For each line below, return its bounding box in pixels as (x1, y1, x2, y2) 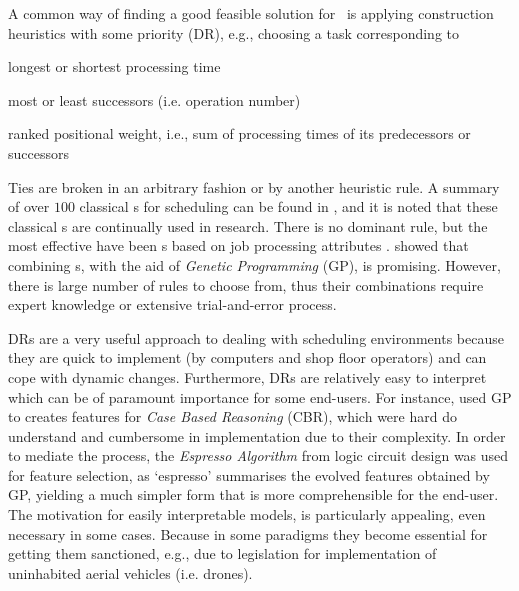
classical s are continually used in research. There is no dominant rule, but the (8, 215, 488, 236)
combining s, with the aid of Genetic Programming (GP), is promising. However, (8, 254, 501, 275)
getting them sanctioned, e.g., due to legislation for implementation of (8, 543, 437, 564)
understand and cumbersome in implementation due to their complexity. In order (8, 425, 506, 446)
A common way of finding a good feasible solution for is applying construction (8, 3, 494, 23)
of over (8, 196, 50, 217)
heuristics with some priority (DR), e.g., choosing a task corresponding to (8, 22, 459, 43)
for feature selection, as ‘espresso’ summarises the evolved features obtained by (8, 464, 490, 485)
